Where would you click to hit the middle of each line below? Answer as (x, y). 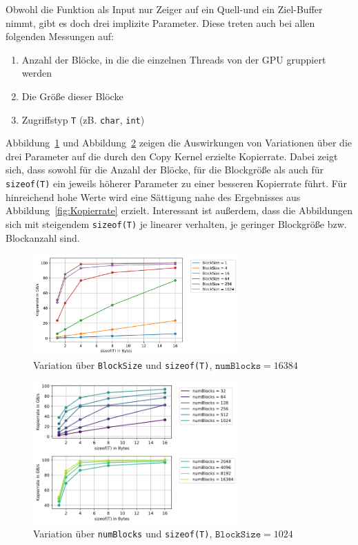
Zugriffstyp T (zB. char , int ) (83, 119)
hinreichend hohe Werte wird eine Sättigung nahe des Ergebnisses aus (153, 197)
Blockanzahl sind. (43, 237)
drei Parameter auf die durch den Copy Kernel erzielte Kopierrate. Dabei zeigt (172, 156)
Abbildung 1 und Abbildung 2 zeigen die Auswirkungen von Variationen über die (179, 143)
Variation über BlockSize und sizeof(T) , (123, 364)
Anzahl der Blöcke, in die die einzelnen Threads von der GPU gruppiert (174, 59)
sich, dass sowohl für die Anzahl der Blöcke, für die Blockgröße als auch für (165, 170)
